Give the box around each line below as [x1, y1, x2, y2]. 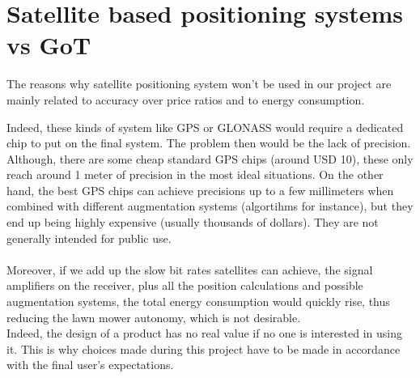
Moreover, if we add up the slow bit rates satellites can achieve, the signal [6, 261, 373, 278]
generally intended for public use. [6, 229, 172, 246]
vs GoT [6, 28, 91, 62]
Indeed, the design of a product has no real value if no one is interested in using [6, 325, 402, 342]
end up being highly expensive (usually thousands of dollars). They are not [6, 214, 379, 231]
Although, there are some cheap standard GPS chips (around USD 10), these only [6, 150, 414, 167]
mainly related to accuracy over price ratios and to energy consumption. [6, 91, 365, 108]
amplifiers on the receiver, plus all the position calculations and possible [6, 277, 363, 294]
